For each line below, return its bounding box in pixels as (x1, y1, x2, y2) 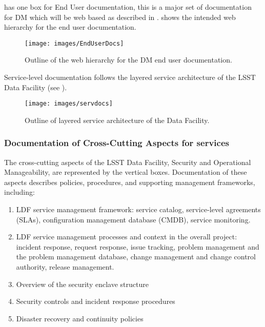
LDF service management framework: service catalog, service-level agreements (16, 204, 261, 215)
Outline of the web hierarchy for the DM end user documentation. (25, 54, 232, 65)
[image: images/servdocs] (25, 100, 113, 108)
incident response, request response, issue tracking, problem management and (16, 241, 259, 252)
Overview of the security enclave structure (16, 278, 149, 289)
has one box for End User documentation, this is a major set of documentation (4, 2, 252, 12)
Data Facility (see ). (4, 81, 67, 92)
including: (4, 187, 35, 197)
